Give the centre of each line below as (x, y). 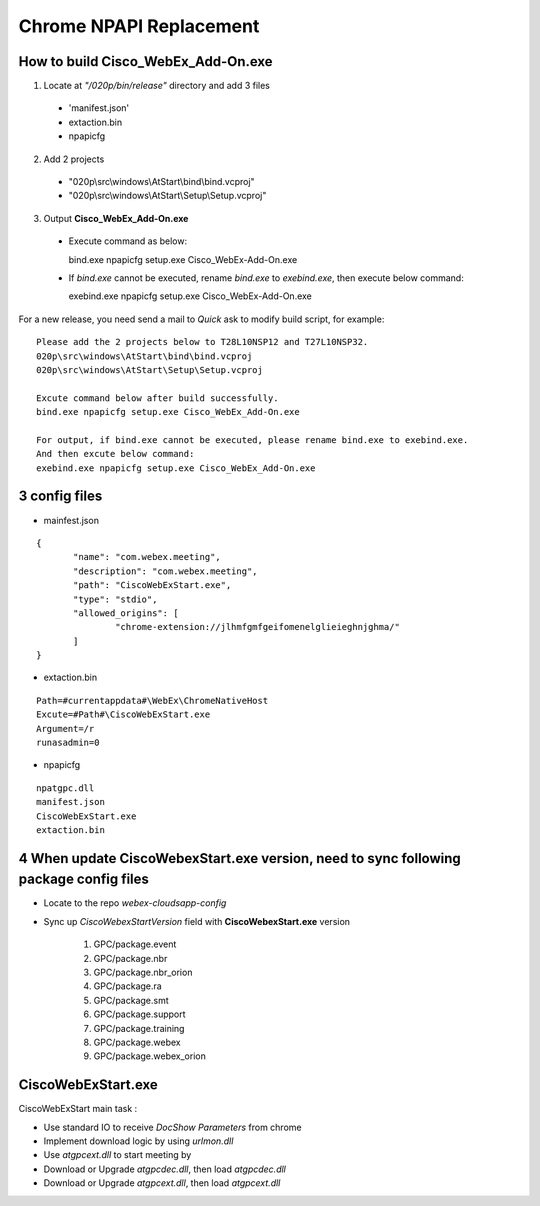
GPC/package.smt (131, 1000)
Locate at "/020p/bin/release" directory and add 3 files (156, 86)
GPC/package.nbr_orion (143, 972)
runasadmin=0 (68, 743)
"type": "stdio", (115, 599)
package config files (84, 879)
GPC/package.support (139, 1014)
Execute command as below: (128, 241)
